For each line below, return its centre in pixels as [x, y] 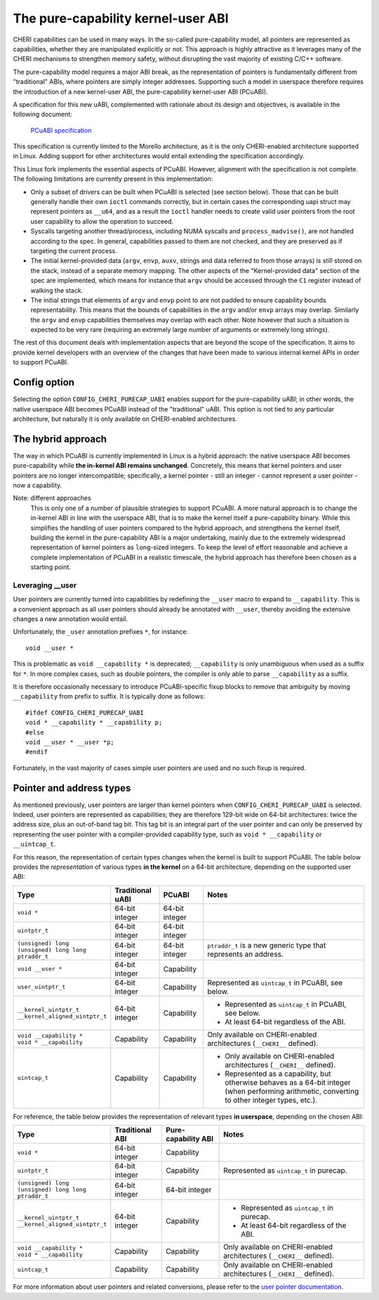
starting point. [51, 567]
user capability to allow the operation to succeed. [102, 221]
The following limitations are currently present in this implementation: [113, 179]
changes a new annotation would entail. [71, 619]
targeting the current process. [74, 250]
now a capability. [38, 485]
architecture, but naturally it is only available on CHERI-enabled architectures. [125, 419]
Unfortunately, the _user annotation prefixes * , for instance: [101, 632]
